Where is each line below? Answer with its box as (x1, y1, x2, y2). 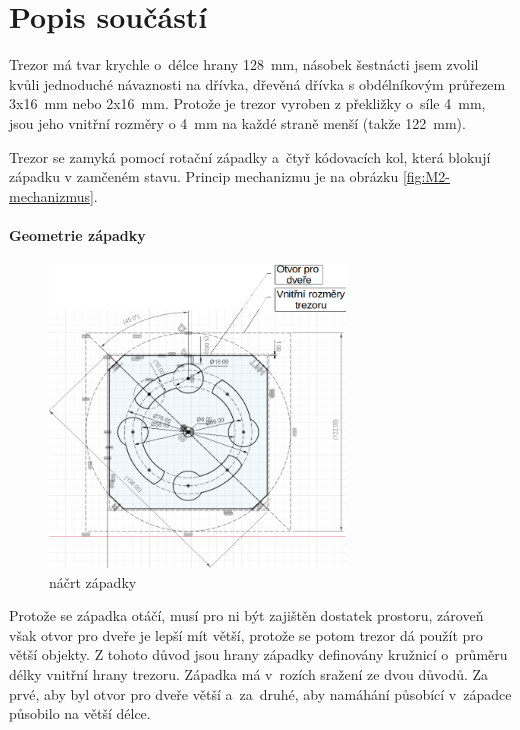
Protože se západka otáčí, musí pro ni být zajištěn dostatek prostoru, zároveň (9, 605, 484, 626)
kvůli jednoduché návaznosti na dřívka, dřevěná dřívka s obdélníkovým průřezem (9, 73, 506, 94)
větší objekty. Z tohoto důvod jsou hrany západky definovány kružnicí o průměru (9, 644, 508, 665)
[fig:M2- (402, 166, 450, 187)
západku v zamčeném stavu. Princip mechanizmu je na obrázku (9, 166, 399, 187)
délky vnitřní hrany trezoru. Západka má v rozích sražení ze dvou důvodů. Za (9, 664, 489, 685)
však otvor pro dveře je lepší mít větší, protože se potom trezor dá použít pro (9, 624, 483, 645)
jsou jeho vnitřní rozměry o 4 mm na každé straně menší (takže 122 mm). (9, 112, 466, 133)
